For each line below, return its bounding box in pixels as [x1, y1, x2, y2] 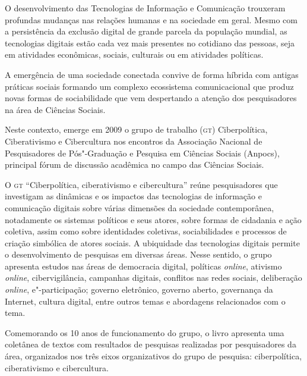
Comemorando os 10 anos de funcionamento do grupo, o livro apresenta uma [5, 326, 284, 339]
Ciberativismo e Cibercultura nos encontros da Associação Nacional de [5, 134, 262, 147]
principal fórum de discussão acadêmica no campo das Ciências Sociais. [5, 158, 264, 171]
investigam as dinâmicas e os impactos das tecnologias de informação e [5, 190, 262, 202]
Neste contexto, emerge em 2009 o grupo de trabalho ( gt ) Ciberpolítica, [5, 123, 268, 136]
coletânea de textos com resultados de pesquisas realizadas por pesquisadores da [5, 338, 296, 350]
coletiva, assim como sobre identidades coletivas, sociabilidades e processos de [5, 225, 287, 237]
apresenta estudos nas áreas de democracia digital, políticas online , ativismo [5, 259, 282, 272]
